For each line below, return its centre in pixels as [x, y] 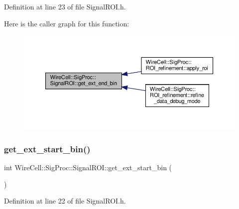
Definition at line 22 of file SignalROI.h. [65, 201]
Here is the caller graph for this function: [67, 23]
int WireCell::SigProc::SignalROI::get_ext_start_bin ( [88, 167]
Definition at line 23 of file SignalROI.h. [65, 6]
